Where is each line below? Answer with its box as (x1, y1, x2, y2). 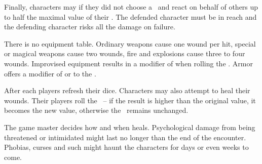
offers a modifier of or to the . (4, 68, 96, 78)
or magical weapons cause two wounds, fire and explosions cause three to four (4, 48, 245, 59)
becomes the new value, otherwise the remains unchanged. (4, 105, 189, 115)
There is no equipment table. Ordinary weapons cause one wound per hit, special (4, 38, 256, 49)
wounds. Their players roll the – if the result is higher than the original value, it (4, 95, 256, 105)
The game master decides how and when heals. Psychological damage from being (4, 121, 255, 132)
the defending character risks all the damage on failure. (4, 21, 175, 32)
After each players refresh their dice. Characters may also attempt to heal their (4, 85, 250, 96)
